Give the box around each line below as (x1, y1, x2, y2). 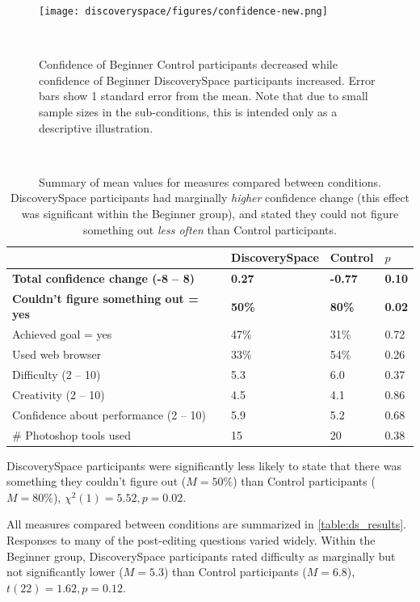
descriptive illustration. (39, 119, 153, 136)
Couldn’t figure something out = (12, 289, 199, 306)
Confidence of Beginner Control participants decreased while (39, 56, 338, 73)
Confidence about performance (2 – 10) (12, 406, 207, 423)
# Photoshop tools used (12, 426, 132, 443)
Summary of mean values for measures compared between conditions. (39, 173, 381, 190)
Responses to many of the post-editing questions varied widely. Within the (6, 532, 376, 548)
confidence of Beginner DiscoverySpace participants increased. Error (39, 71, 376, 88)
